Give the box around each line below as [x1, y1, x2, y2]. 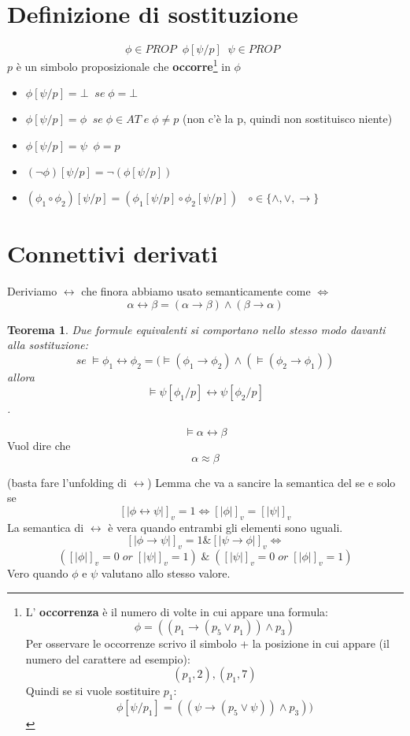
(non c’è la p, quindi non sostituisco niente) [182, 110, 393, 127]
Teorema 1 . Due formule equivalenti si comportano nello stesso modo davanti [7, 321, 386, 337]
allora [7, 368, 35, 385]
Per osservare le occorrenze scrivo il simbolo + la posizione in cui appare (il [25, 635, 390, 652]
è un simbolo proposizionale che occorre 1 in [16, 56, 231, 74]
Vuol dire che [7, 437, 71, 454]
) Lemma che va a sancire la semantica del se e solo [147, 474, 396, 490]
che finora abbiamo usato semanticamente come [81, 283, 311, 299]
